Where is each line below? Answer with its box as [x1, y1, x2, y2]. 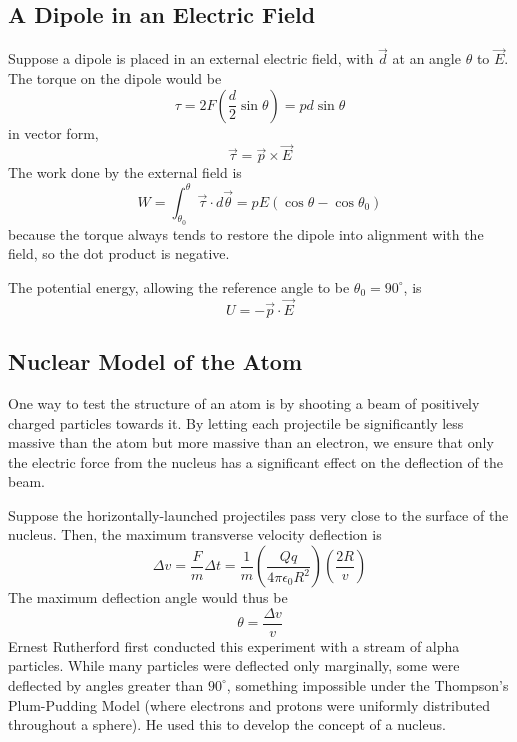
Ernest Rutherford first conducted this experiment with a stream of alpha [8, 635, 460, 656]
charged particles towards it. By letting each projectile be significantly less [8, 412, 464, 433]
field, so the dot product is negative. [8, 243, 230, 264]
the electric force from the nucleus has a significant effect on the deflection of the [8, 451, 503, 472]
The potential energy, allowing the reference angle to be [8, 276, 350, 297]
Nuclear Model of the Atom [8, 346, 303, 377]
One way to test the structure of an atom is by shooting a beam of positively [8, 392, 480, 413]
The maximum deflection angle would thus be [8, 587, 288, 608]
